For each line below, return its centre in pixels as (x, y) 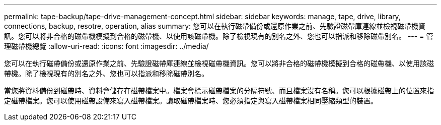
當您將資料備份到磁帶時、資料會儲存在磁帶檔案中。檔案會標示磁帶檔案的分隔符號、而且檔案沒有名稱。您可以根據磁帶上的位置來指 (219, 90)
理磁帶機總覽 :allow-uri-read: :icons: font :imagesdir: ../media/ (106, 46)
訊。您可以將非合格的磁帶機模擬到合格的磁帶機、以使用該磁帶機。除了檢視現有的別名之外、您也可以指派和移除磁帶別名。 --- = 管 (219, 36)
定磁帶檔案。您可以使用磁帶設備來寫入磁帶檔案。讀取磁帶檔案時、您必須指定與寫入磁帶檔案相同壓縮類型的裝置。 (191, 101)
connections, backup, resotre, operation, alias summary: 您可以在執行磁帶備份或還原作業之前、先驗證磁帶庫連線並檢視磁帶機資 (215, 26)
